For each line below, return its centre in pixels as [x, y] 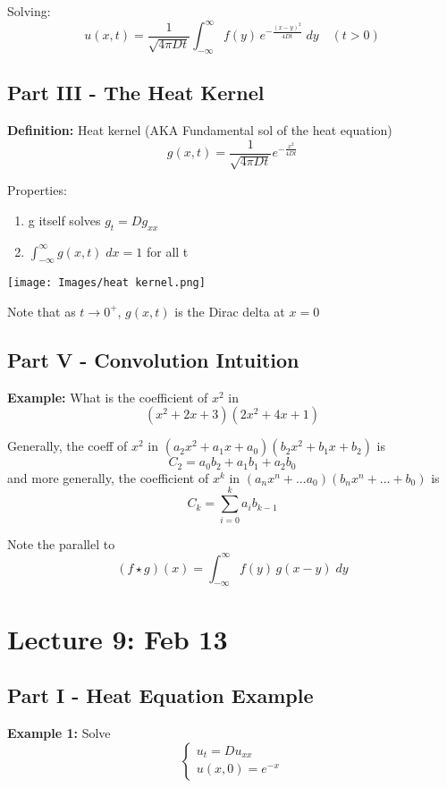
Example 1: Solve [59, 733]
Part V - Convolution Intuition [153, 359]
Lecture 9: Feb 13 [118, 638]
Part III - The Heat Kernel [136, 93]
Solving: [29, 11]
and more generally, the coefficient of [108, 477]
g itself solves [64, 220]
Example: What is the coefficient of [108, 397]
